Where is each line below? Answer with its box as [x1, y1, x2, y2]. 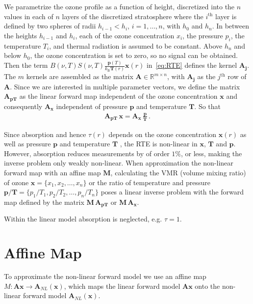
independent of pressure [56, 101, 127, 111]
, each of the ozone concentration [75, 30, 175, 40]
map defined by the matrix [4, 197, 84, 207]
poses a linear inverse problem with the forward [101, 187, 244, 197]
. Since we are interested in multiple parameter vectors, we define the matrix [10, 81, 240, 91]
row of [228, 71, 247, 82]
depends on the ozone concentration [108, 129, 217, 139]
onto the [195, 280, 220, 291]
